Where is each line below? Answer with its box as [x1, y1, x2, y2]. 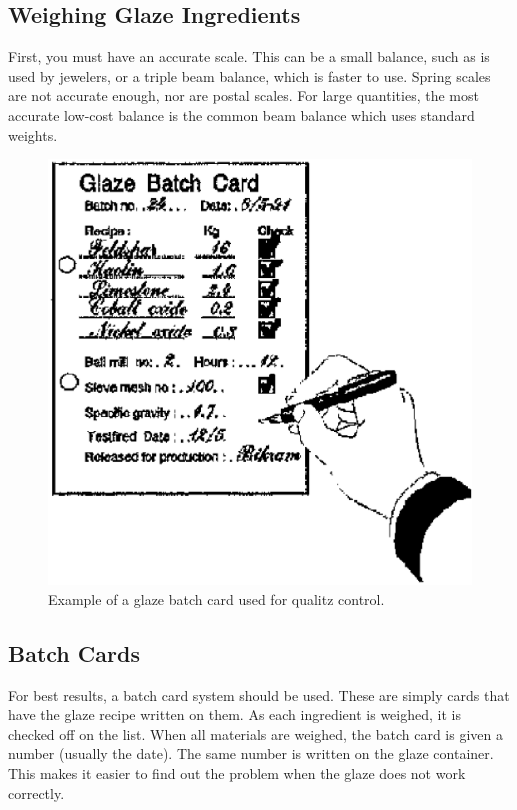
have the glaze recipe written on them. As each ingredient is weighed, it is [8, 704, 461, 725]
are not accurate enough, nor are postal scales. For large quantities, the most [8, 85, 479, 106]
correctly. [8, 782, 65, 803]
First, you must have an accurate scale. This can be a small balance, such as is [8, 46, 490, 67]
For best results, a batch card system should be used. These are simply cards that [8, 684, 510, 705]
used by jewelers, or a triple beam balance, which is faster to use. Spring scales [8, 65, 491, 86]
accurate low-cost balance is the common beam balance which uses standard [8, 104, 475, 125]
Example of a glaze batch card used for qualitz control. [48, 588, 385, 609]
